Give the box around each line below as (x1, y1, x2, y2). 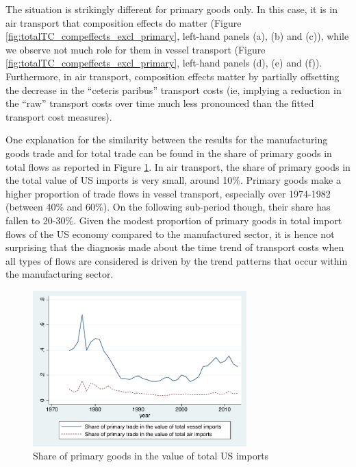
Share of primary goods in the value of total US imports (33, 448, 269, 463)
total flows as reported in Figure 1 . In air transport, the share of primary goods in (5, 159, 351, 173)
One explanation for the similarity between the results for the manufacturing (5, 132, 328, 147)
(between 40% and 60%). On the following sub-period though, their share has (5, 200, 331, 214)
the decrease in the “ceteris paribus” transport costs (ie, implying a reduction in (5, 82, 342, 97)
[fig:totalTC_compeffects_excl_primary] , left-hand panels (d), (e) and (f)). (5, 56, 322, 70)
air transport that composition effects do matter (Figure (5, 15, 242, 29)
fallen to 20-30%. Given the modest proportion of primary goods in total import (5, 213, 342, 227)
